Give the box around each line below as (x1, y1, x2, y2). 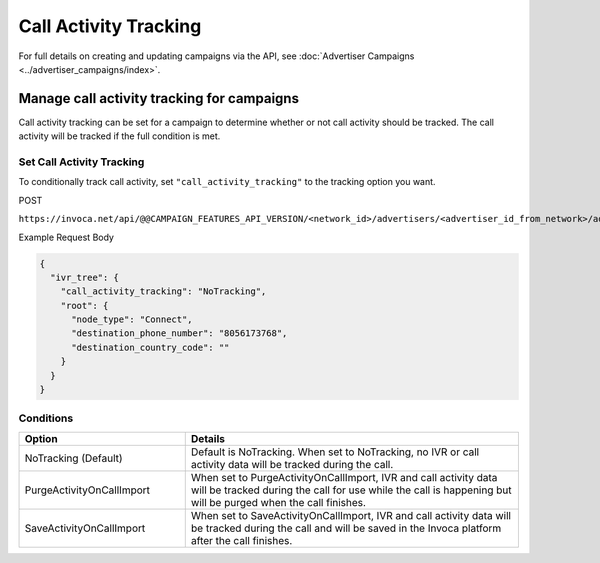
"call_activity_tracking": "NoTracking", (60, 286, 267, 297)
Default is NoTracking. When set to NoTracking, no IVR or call (190, 445, 480, 459)
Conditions (18, 411, 74, 425)
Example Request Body (18, 231, 115, 243)
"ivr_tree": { (50, 271, 120, 283)
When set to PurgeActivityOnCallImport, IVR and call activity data (190, 470, 498, 484)
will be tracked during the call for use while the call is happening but (190, 483, 512, 497)
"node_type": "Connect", (71, 314, 194, 325)
